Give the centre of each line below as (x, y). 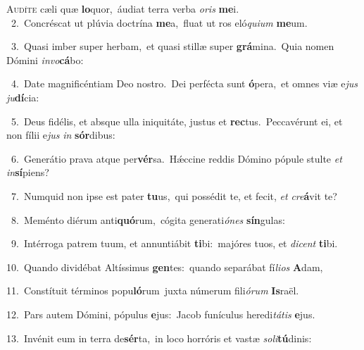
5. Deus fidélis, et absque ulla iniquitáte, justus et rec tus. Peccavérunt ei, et (177, 121)
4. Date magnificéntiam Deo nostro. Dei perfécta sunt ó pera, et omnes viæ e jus (184, 83)
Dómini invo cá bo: (45, 60)
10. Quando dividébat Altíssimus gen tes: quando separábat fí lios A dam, (165, 267)
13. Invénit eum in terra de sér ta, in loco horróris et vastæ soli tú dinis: (159, 338)
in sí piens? (28, 172)
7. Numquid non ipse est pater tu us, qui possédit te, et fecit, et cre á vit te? (174, 195)
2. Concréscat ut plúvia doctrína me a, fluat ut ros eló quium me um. (159, 22)
